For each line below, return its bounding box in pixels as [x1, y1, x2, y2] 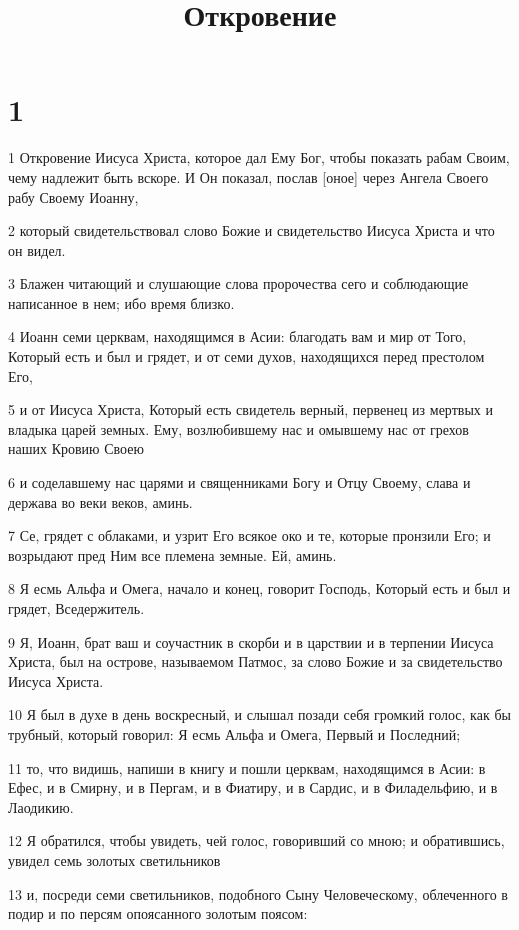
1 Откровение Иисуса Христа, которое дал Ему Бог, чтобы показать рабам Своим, [8, 147, 510, 168]
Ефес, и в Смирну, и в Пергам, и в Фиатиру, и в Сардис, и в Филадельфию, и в [8, 777, 498, 798]
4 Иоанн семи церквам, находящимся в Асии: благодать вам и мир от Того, [8, 326, 467, 347]
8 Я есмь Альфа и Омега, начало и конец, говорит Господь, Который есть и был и [8, 578, 511, 599]
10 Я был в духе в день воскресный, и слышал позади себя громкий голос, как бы [8, 704, 511, 725]
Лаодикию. [8, 796, 74, 817]
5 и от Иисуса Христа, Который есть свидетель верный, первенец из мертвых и [8, 399, 493, 420]
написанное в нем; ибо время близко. [8, 292, 235, 313]
